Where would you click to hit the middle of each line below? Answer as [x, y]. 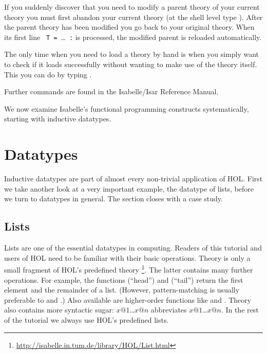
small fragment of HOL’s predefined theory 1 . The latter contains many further [129, 269]
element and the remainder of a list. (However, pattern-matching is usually [122, 290]
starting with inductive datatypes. [58, 119]
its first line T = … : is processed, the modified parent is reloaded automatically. [133, 37]
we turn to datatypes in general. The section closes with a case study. [113, 199]
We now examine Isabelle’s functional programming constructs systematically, [127, 108]
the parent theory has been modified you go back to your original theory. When [129, 27]
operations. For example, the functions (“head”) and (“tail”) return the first [124, 279]
